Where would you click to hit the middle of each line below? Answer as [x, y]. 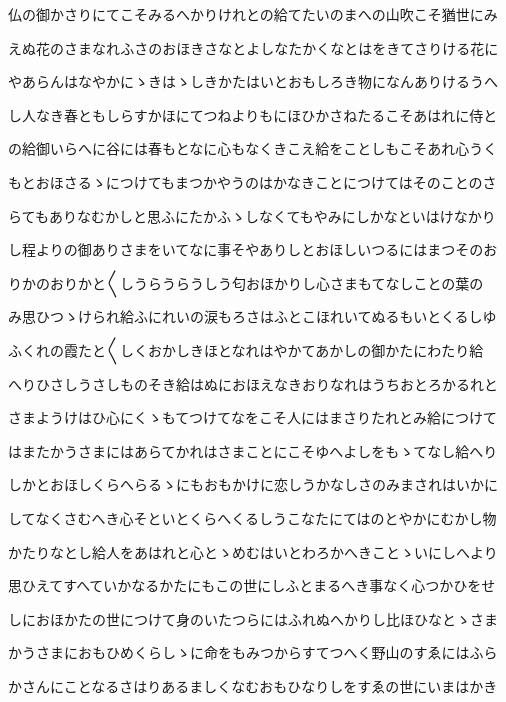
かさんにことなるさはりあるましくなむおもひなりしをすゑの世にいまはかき [253, 685]
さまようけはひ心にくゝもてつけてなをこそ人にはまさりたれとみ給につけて [252, 417]
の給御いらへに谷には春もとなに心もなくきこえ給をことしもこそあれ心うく [253, 148]
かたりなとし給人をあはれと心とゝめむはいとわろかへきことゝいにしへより [253, 551]
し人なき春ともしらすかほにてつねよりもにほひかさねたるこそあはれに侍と [253, 114]
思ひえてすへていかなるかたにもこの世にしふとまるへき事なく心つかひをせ [252, 585]
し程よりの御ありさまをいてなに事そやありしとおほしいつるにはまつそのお [253, 249]
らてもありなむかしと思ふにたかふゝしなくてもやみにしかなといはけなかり [252, 215]
